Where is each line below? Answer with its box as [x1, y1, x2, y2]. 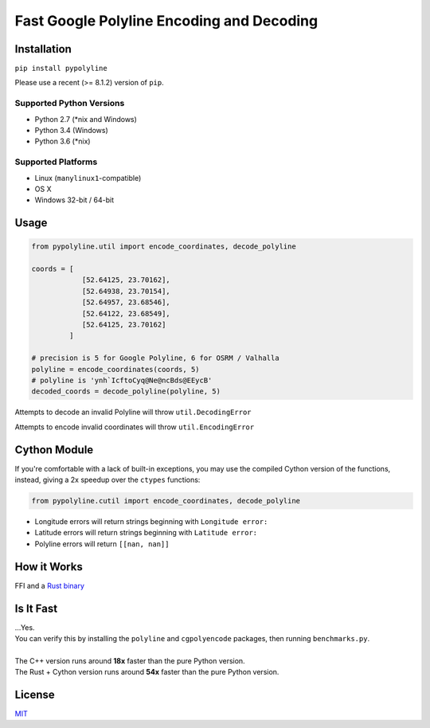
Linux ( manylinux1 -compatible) [34, 173, 142, 182]
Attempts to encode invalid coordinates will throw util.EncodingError [14, 422, 255, 432]
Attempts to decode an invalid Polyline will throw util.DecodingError [14, 407, 252, 417]
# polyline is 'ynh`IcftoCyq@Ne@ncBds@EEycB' [31, 375, 213, 385]
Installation [14, 42, 72, 56]
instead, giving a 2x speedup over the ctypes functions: [14, 475, 201, 485]
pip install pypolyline [14, 64, 107, 73]
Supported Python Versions [14, 98, 125, 109]
